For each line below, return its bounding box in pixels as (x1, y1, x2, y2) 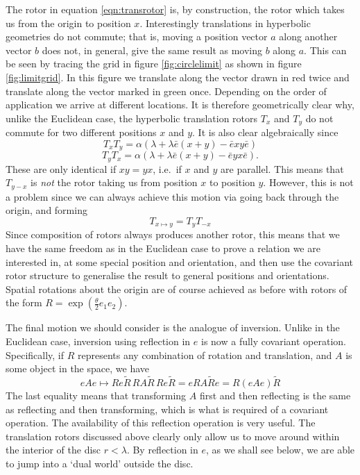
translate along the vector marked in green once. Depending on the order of (6, 83, 327, 98)
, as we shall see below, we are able (205, 442, 355, 457)
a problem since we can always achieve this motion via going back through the (6, 189, 339, 203)
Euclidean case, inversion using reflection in (6, 333, 191, 348)
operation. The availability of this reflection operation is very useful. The (6, 415, 316, 430)
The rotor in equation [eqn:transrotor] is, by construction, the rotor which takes (6, 2, 345, 16)
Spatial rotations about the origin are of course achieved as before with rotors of (6, 281, 348, 296)
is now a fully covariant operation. (200, 333, 346, 348)
